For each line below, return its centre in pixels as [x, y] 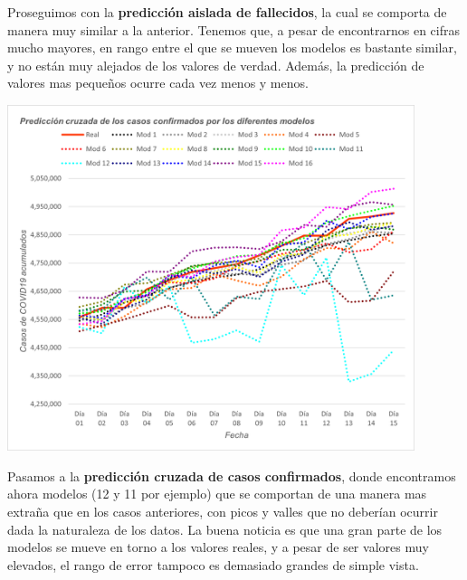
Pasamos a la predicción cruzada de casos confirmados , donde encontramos [232, 475]
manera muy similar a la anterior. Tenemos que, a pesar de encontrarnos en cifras [233, 29]
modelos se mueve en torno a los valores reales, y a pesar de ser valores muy [218, 547]
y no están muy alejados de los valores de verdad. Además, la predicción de [216, 65]
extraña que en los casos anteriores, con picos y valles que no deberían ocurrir [223, 512]
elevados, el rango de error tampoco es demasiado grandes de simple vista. [213, 564]
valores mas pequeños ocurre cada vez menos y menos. [158, 83]
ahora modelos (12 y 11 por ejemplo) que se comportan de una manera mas [217, 494]
